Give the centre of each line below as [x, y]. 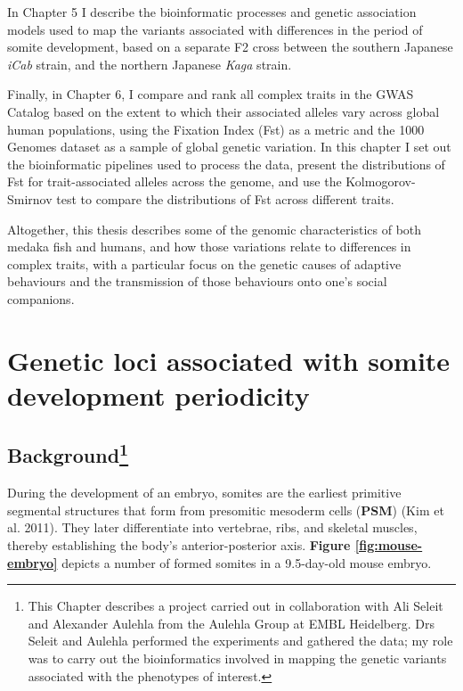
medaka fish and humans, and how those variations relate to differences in [209, 247]
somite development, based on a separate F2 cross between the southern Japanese [230, 47]
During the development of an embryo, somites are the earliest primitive [204, 493]
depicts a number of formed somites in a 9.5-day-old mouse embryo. [247, 562]
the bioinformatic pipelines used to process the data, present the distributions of [226, 164]
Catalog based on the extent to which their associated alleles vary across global [223, 111]
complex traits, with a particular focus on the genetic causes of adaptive [204, 263]
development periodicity [158, 395]
